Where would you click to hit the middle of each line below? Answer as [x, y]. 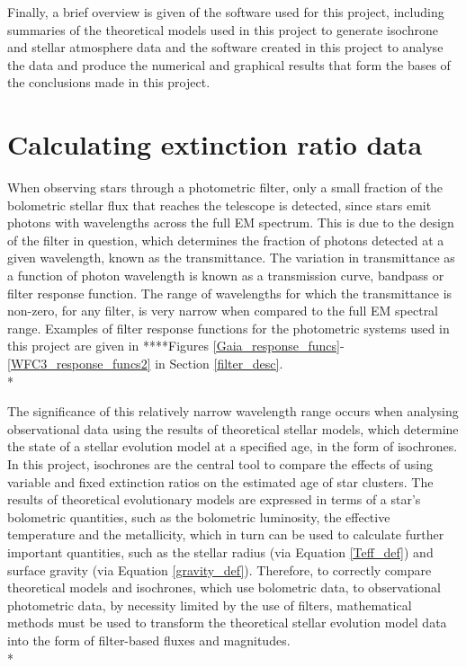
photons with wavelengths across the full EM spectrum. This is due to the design [231, 222]
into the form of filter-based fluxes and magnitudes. [149, 640]
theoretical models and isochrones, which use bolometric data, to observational [224, 587]
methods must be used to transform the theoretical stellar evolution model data [227, 623]
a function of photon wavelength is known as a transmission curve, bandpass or [226, 276]
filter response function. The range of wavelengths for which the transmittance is [230, 293]
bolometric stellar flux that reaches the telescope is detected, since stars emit [220, 205]
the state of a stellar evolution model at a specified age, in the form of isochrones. [233, 446]
